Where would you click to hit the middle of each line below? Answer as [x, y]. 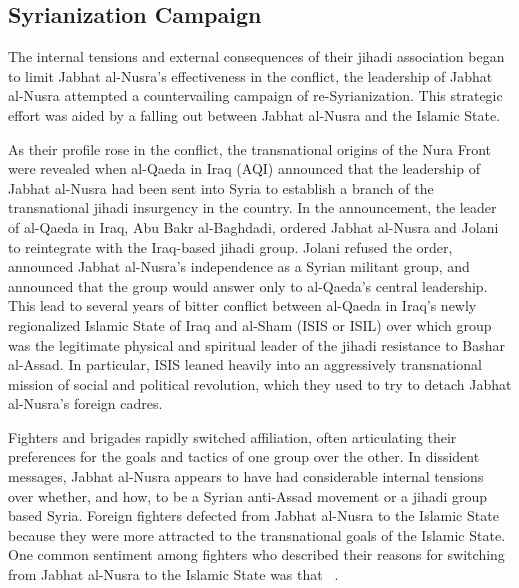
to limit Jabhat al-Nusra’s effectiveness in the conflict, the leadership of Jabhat [250, 75]
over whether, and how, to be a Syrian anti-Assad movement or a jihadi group [248, 495]
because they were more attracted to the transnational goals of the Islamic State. [257, 534]
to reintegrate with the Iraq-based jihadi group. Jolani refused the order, [230, 246]
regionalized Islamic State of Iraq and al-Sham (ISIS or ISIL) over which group [250, 324]
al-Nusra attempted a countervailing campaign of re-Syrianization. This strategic [255, 95]
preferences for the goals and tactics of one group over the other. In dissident [244, 456]
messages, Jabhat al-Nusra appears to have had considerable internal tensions [246, 476]
